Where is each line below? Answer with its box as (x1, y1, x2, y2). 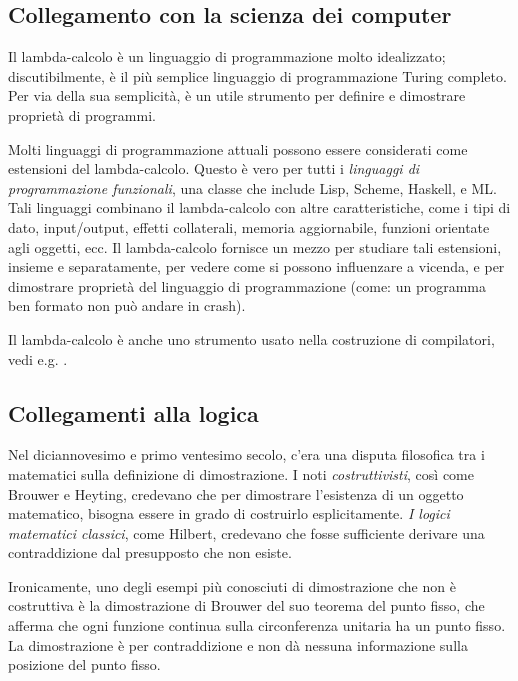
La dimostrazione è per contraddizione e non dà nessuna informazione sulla (8, 634, 468, 655)
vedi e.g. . (8, 348, 68, 369)
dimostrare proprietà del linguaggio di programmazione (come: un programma (8, 275, 486, 296)
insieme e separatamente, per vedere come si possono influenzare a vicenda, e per (8, 256, 505, 277)
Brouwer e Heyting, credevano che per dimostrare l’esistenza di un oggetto (8, 483, 464, 504)
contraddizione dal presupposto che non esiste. (8, 542, 292, 563)
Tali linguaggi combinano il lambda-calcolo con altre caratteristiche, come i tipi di (8, 197, 511, 218)
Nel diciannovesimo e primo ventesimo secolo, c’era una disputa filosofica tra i (8, 444, 485, 465)
